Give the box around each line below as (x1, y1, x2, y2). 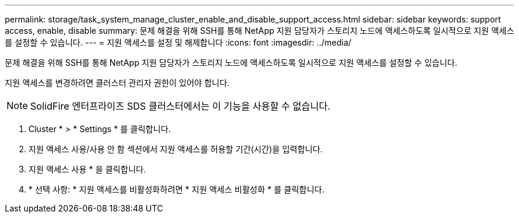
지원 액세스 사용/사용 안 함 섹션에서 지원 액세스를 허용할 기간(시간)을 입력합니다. (28, 144, 323, 154)
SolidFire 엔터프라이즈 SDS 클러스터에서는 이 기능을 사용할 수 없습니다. (30, 100, 331, 112)
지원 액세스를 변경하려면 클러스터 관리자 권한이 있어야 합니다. (5, 78, 230, 88)
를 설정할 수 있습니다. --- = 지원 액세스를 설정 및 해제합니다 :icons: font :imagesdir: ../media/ (5, 37, 351, 47)
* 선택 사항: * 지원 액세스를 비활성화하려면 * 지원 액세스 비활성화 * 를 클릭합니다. (28, 184, 325, 194)
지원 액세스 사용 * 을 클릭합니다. (28, 164, 146, 174)
